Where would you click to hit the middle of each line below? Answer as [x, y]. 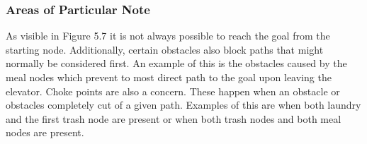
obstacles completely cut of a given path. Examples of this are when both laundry [183, 105]
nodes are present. [45, 132]
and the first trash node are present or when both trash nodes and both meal [174, 118]
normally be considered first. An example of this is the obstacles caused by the [176, 63]
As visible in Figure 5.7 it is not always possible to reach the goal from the [168, 36]
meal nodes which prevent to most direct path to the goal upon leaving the [169, 77]
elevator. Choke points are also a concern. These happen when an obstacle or [173, 91]
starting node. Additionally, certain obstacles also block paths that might [165, 49]
